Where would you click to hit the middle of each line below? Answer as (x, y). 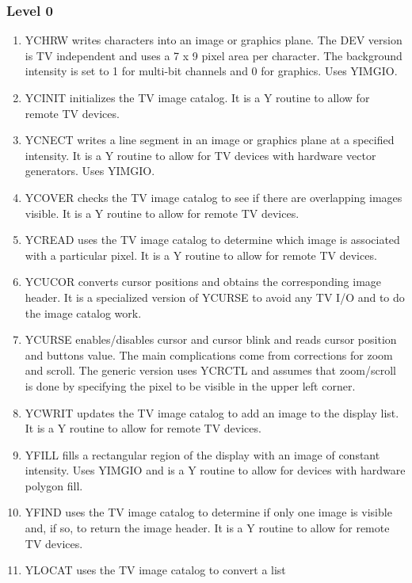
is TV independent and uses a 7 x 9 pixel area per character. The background (214, 55)
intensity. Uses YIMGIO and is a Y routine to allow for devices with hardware (215, 470)
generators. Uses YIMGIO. (90, 171)
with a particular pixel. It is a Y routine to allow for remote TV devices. (201, 255)
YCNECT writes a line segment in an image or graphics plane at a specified (210, 140)
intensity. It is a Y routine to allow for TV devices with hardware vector (200, 155)
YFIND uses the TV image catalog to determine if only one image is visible (208, 512)
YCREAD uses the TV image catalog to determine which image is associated (212, 240)
